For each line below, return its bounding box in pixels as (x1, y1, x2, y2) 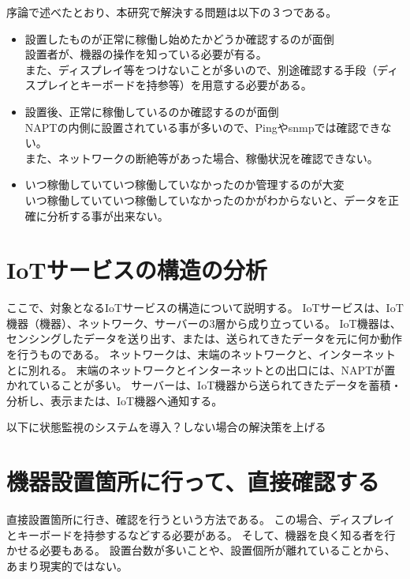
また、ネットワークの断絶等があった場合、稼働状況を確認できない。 (24, 149, 378, 166)
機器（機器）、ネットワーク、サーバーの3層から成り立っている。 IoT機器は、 (6, 314, 401, 331)
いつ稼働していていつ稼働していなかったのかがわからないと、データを (24, 191, 388, 208)
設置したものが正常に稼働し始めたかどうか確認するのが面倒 (24, 30, 334, 47)
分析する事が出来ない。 (47, 207, 169, 224)
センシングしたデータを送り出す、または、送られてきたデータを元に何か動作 (6, 330, 403, 347)
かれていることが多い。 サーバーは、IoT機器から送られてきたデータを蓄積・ (6, 377, 402, 393)
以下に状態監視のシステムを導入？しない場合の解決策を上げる (6, 419, 326, 435)
